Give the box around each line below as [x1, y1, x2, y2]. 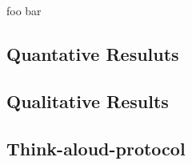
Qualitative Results [6, 88, 169, 113]
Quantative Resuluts [6, 41, 179, 66]
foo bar [6, 2, 42, 18]
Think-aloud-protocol [6, 135, 186, 160]
